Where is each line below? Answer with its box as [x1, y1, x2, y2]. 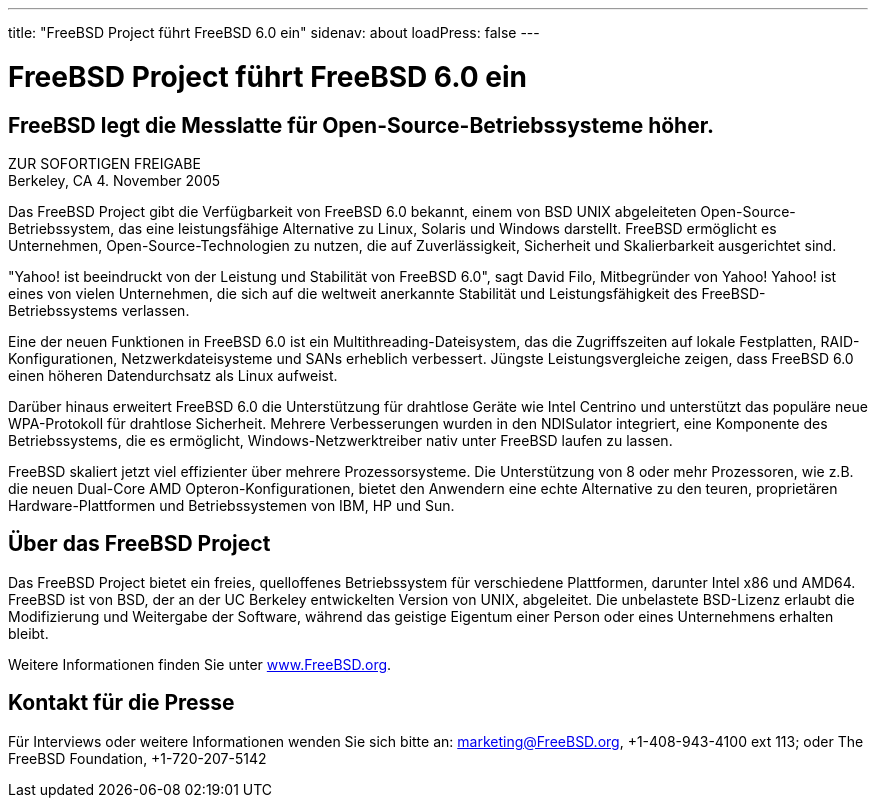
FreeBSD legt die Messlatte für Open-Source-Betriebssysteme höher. [8, 112, 714, 138]
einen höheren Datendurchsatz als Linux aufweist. [8, 366, 338, 384]
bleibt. [8, 624, 49, 642]
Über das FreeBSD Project [8, 531, 271, 557]
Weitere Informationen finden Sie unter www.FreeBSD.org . [8, 655, 392, 673]
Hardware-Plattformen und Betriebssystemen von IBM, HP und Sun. [8, 496, 455, 514]
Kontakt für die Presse [8, 690, 235, 716]
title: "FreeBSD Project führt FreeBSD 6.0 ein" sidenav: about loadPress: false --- [8, 24, 540, 41]
